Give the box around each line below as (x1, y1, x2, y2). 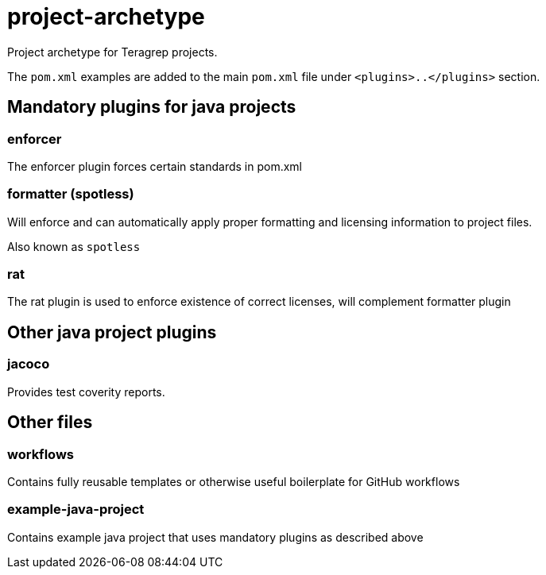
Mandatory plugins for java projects (7, 97, 296, 118)
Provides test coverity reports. (7, 384, 165, 399)
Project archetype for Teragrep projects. (7, 44, 218, 59)
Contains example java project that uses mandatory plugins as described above (7, 530, 424, 544)
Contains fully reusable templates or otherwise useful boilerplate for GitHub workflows (7, 474, 460, 488)
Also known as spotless (7, 239, 141, 253)
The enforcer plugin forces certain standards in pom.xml (7, 159, 302, 173)
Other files (7, 412, 93, 433)
